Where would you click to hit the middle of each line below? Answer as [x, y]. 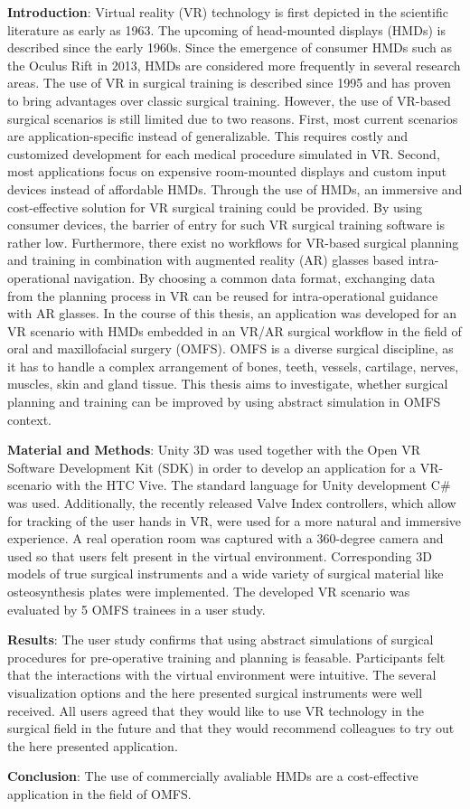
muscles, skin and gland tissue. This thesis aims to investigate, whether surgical [228, 384]
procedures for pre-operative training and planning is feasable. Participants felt [226, 657]
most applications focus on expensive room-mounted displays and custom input [227, 171]
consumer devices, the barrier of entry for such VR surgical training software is [226, 225]
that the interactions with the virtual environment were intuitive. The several [222, 675]
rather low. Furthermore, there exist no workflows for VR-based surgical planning [233, 242]
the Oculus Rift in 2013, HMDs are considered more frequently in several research [234, 65]
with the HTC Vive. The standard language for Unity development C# [253, 485]
